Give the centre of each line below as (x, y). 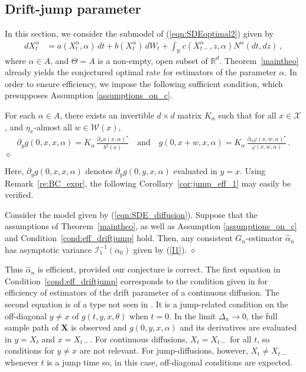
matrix (190, 115)
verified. (19, 195)
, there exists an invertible (107, 115)
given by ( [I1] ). (160, 249)
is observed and (99, 327)
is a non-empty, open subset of (153, 60)
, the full (262, 315)
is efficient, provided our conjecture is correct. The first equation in (159, 269)
